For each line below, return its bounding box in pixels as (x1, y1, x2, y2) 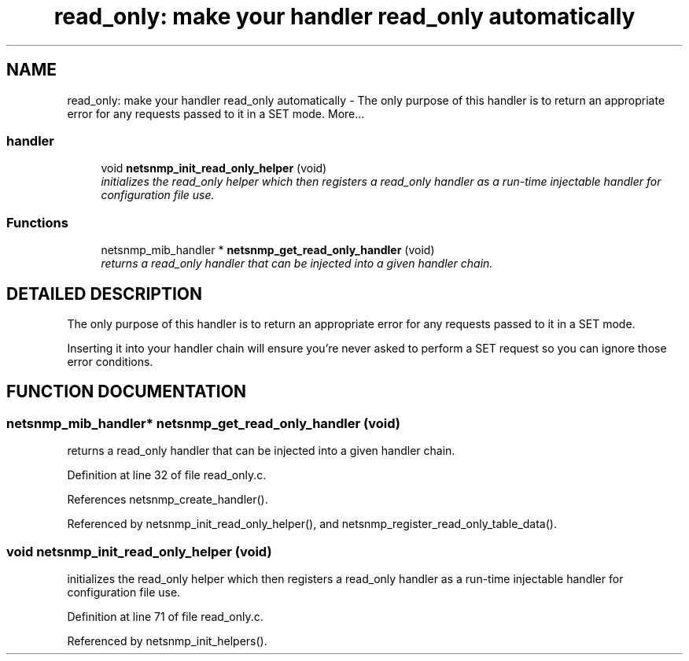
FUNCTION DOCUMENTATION (6, 382, 246, 402)
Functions (6, 214, 68, 231)
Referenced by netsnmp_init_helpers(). (67, 633, 267, 648)
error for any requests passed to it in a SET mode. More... (67, 106, 365, 120)
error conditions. (67, 354, 153, 368)
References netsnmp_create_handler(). (67, 493, 268, 507)
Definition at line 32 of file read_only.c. (67, 468, 267, 482)
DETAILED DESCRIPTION (6, 283, 203, 304)
